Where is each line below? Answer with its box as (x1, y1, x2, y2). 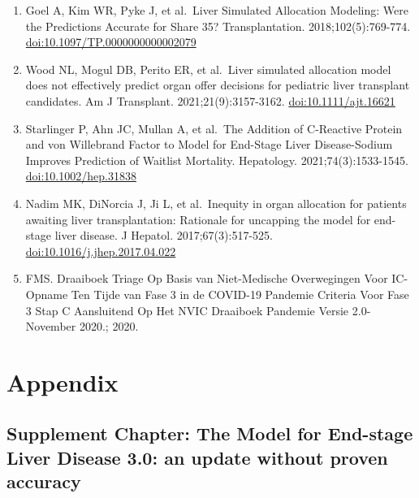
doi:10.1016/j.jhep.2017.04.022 (25, 242, 176, 259)
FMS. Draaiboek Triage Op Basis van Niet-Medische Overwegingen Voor (25, 270, 388, 287)
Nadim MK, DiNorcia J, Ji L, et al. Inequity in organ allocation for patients (25, 194, 407, 211)
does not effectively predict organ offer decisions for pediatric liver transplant (25, 76, 410, 93)
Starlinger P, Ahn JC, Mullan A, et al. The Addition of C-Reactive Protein (25, 119, 403, 136)
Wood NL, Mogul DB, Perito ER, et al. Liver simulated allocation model (25, 60, 391, 77)
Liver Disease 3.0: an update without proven (6, 444, 388, 470)
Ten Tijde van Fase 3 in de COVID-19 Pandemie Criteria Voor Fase (71, 285, 409, 302)
